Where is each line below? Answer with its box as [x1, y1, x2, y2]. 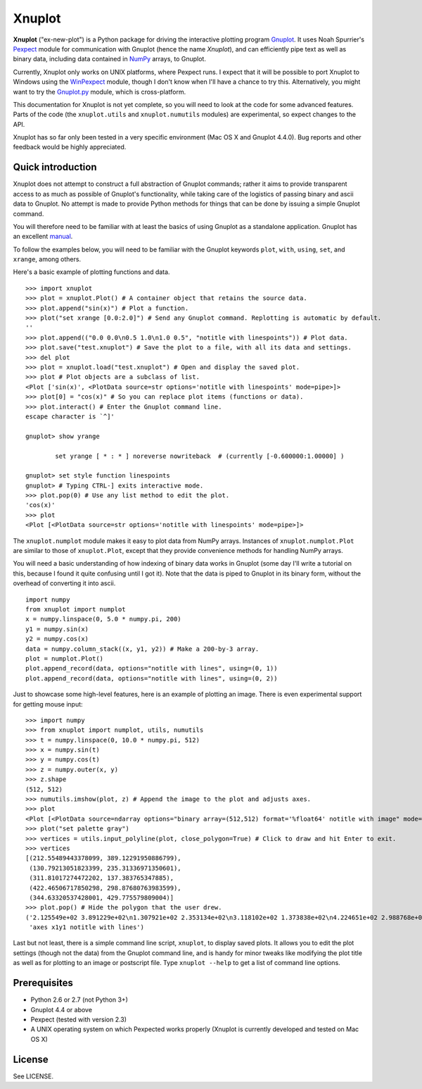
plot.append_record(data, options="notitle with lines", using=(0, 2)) [25, 674, 278, 683]
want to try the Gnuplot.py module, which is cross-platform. [13, 87, 186, 96]
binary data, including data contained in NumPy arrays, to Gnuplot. [13, 55, 207, 63]
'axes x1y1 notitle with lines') [29, 923, 144, 931]
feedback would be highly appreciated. [13, 143, 127, 151]
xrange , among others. [13, 255, 81, 263]
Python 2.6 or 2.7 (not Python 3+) [30, 995, 128, 1004]
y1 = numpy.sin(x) [25, 625, 89, 633]
